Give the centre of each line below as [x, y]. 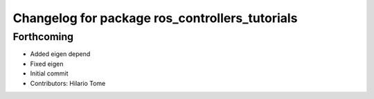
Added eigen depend [60, 54]
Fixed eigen [47, 64]
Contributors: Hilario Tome [68, 83]
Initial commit [49, 73]
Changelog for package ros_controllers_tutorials [155, 18]
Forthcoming [43, 37]
